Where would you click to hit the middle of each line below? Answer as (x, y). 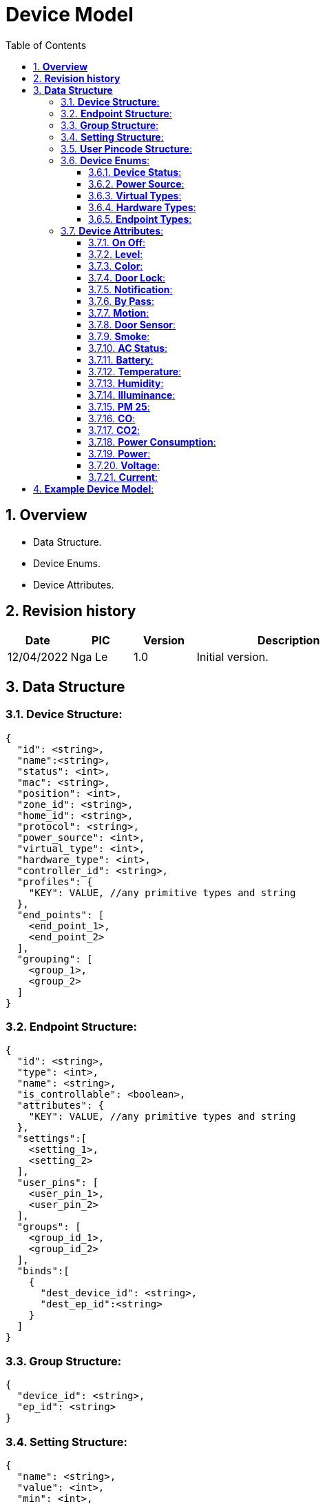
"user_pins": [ (57, 1183)
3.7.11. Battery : (121, 359)
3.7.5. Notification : (130, 289)
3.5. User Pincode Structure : (126, 148)
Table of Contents (46, 45)
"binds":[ (43, 1271)
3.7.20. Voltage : (124, 465)
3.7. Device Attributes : (112, 230)
